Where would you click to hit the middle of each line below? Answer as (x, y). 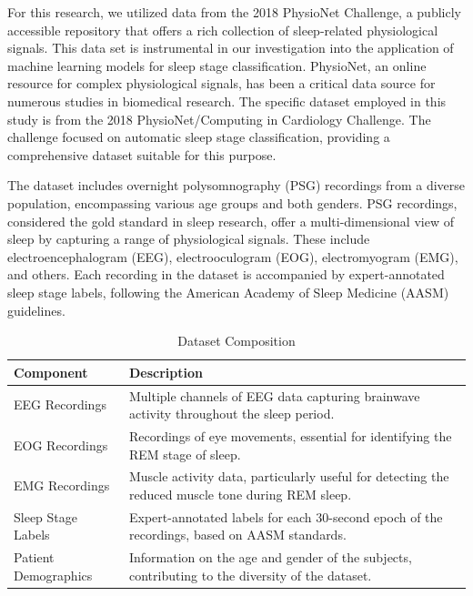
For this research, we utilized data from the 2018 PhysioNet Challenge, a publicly (234, 12)
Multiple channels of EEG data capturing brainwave (274, 395)
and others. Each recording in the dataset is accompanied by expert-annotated (226, 274)
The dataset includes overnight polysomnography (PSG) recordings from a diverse (236, 185)
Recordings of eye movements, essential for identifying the (290, 435)
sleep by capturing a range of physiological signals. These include (189, 239)
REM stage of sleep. (185, 454)
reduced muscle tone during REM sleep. (240, 494)
